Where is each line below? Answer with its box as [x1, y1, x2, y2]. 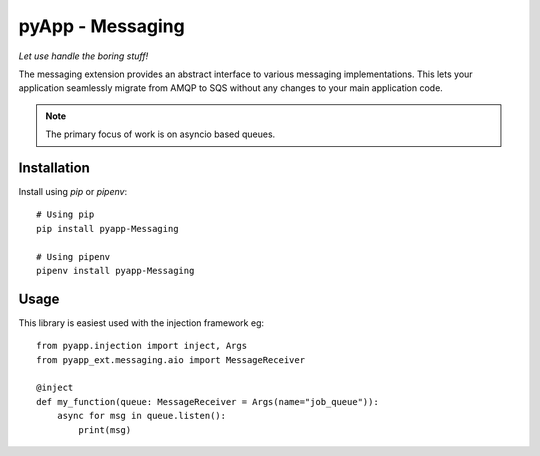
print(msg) [78, 424, 132, 435]
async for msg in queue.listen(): [56, 410, 227, 422]
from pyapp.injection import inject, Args [36, 340, 248, 352]
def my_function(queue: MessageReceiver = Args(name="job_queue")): [36, 396, 379, 407]
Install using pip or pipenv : [18, 186, 128, 198]
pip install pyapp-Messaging [36, 223, 179, 234]
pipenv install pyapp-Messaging [36, 265, 195, 276]
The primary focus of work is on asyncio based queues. [45, 128, 276, 140]
